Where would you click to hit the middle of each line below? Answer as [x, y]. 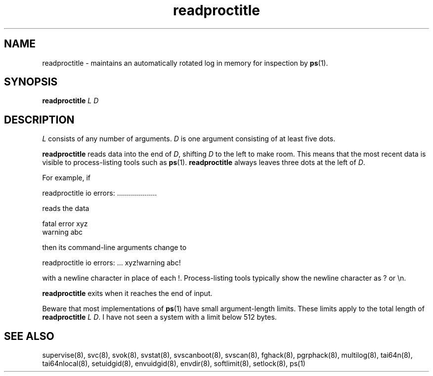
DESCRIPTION [39, 120]
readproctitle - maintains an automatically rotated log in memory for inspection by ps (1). [185, 63]
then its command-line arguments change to [114, 248]
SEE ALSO [29, 336]
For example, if [66, 178]
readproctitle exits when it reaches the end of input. [127, 293]
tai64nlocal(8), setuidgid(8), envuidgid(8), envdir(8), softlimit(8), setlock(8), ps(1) [174, 364]
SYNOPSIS [31, 82]
